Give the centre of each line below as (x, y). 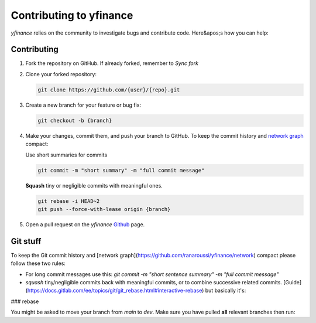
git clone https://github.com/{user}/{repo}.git (109, 90)
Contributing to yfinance (72, 15)
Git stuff (26, 241)
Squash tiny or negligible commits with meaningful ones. (94, 185)
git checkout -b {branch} (75, 120)
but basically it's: (226, 291)
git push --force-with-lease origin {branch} (104, 209)
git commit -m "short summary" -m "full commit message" (121, 170)
